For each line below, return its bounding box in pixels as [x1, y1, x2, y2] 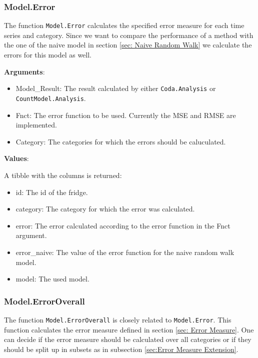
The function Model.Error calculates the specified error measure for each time [4, 20, 244, 30]
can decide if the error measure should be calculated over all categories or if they [4, 334, 251, 344]
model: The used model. [15, 273, 89, 284]
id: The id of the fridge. [15, 186, 88, 197]
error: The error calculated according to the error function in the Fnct [15, 220, 230, 230]
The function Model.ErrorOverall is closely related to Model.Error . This [4, 314, 231, 324]
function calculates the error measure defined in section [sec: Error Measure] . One [4, 324, 254, 334]
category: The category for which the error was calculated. [15, 203, 195, 214]
